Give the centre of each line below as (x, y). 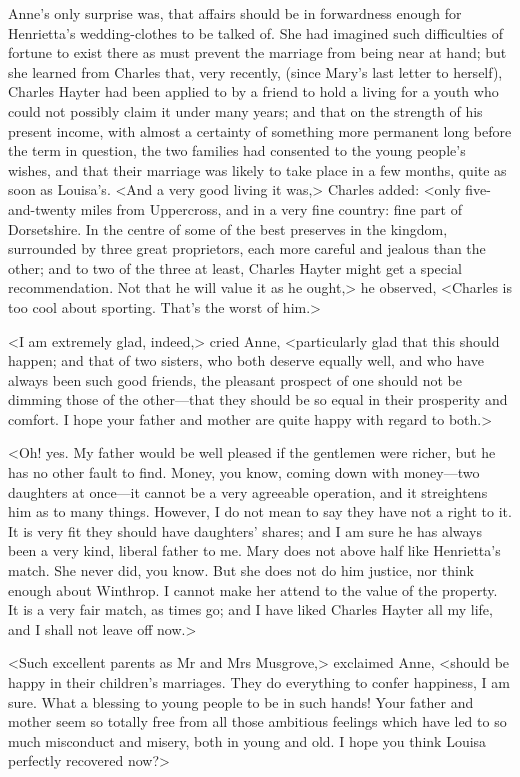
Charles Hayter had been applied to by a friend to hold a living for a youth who (253, 91)
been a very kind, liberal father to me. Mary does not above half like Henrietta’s (254, 550)
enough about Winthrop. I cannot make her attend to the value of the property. (253, 589)
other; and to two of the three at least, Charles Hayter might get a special (235, 267)
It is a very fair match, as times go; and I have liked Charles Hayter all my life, (250, 609)
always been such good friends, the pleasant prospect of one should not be (235, 379)
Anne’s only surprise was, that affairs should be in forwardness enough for (235, 13)
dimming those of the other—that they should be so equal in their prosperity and (258, 399)
